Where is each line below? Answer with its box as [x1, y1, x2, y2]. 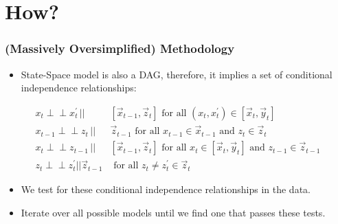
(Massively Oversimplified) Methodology [5, 40, 235, 57]
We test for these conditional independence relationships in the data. [21, 182, 311, 197]
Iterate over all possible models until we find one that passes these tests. [21, 205, 326, 219]
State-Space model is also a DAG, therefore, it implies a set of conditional [21, 67, 333, 81]
